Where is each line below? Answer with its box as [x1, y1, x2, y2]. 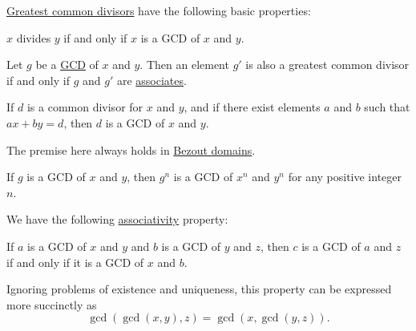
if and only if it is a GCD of [6, 253, 144, 270]
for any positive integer [288, 168, 402, 185]
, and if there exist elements [184, 99, 321, 115]
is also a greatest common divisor [245, 56, 410, 73]
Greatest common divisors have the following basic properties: [6, 2, 311, 18]
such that [364, 99, 410, 115]
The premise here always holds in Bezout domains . [6, 141, 256, 158]
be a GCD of [35, 56, 99, 73]
